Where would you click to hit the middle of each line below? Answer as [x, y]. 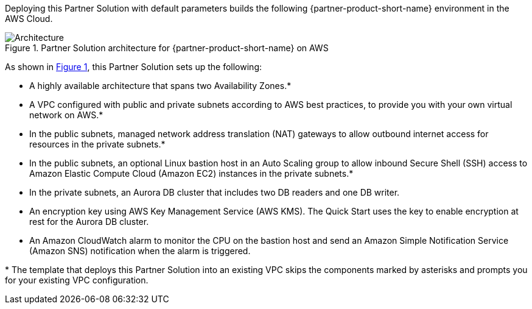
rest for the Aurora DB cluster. [89, 222]
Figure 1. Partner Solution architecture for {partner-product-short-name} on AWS [167, 48]
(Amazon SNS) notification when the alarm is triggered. [140, 251]
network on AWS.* [66, 115]
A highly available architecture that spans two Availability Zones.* [160, 86]
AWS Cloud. [29, 19]
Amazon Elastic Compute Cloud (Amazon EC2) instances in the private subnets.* [191, 173]
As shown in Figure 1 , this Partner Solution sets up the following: [133, 67]
